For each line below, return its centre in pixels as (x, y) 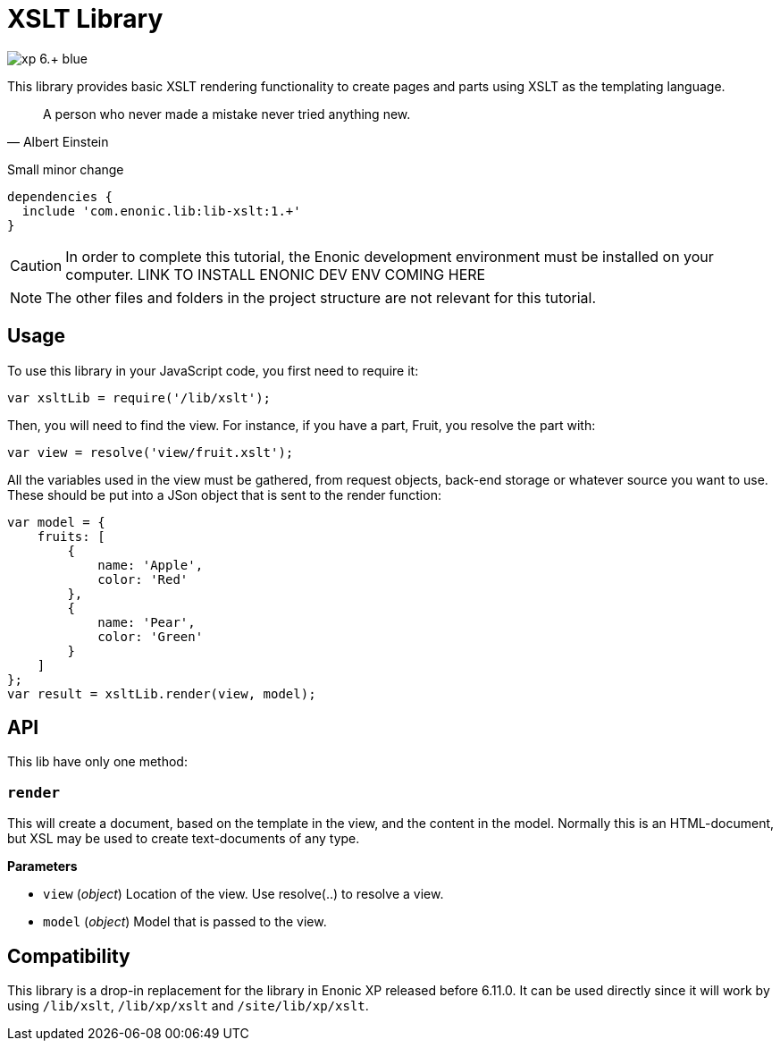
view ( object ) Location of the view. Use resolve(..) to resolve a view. (243, 894)
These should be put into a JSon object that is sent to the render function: (224, 494)
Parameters (42, 866)
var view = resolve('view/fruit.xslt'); (151, 452)
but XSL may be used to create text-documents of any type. (184, 839)
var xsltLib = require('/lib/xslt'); (139, 397)
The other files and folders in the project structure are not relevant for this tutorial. (321, 297)
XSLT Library (85, 19)
